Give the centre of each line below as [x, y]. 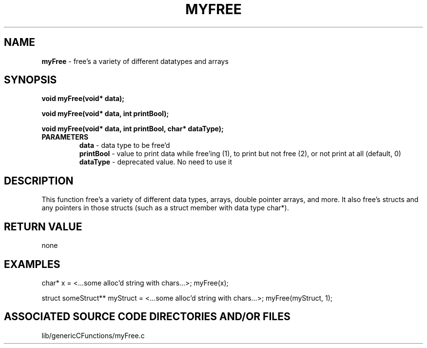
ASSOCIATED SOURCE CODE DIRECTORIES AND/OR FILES [147, 317]
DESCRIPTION [39, 181]
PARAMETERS [65, 137]
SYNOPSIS [30, 80]
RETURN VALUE [43, 226]
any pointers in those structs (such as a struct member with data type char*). [165, 208]
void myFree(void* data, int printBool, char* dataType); [133, 129]
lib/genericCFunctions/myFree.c [93, 335]
